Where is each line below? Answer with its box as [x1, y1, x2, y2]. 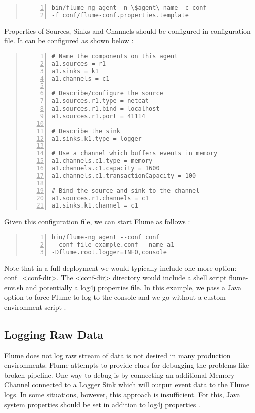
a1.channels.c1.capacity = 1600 [51, 165, 160, 172]
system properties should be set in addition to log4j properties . [4, 399, 200, 409]
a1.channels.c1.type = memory [51, 157, 153, 165]
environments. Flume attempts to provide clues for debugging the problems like [4, 360, 249, 370]
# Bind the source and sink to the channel [51, 187, 200, 194]
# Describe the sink [51, 127, 120, 135]
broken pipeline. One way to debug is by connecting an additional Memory [4, 369, 235, 380]
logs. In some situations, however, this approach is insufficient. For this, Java [4, 389, 240, 400]
